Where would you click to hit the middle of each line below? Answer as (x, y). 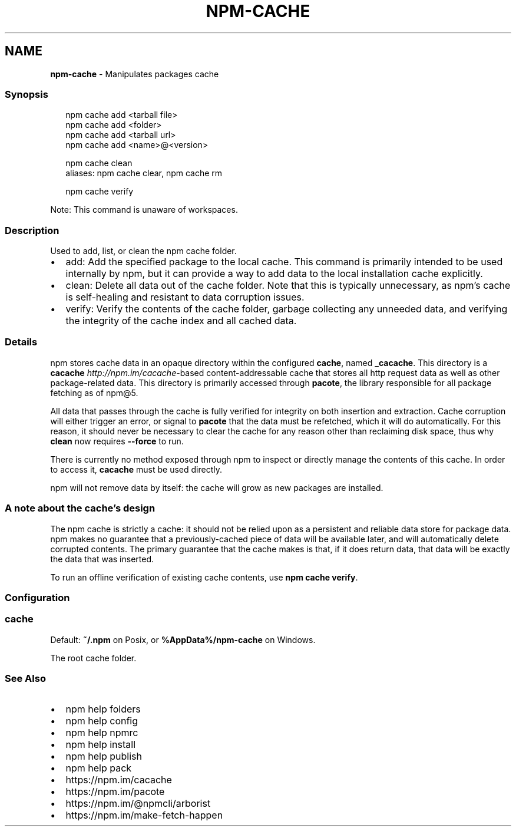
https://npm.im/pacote (115, 792)
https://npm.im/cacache (119, 780)
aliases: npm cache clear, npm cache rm (144, 173)
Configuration (37, 597)
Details (21, 342)
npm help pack (99, 768)
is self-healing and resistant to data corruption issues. (185, 297)
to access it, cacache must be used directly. (136, 469)
